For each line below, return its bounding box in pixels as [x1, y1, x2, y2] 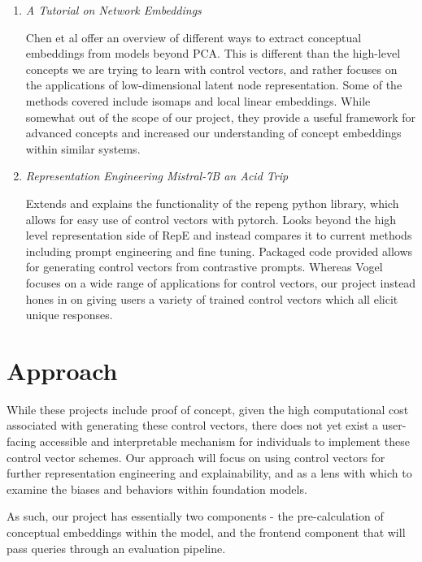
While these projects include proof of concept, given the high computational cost [7, 400, 409, 417]
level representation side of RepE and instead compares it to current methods [25, 227, 412, 244]
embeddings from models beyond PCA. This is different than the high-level [25, 45, 401, 62]
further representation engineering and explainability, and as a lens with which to [7, 465, 412, 482]
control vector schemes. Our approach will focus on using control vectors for [7, 448, 385, 465]
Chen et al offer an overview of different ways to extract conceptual [25, 28, 362, 45]
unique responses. [25, 306, 113, 323]
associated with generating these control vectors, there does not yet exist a [7, 417, 379, 434]
